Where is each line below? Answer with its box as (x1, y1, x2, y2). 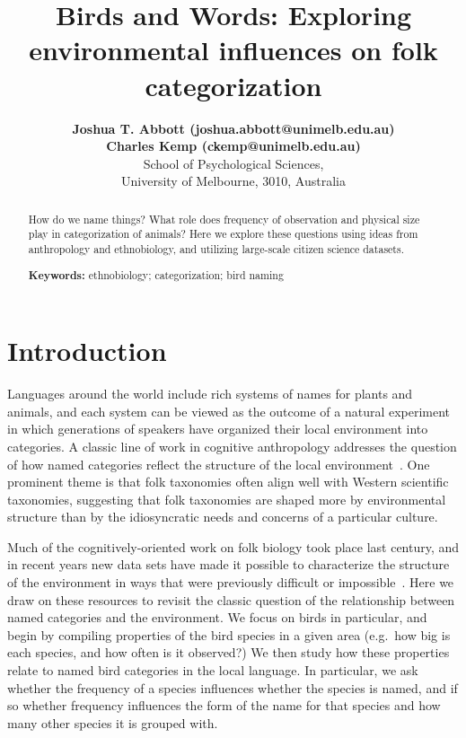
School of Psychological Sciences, (143, 154, 324, 172)
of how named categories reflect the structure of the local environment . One (7, 454, 430, 473)
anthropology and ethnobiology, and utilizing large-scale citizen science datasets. (28, 241, 404, 256)
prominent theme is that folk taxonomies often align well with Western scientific (7, 472, 449, 491)
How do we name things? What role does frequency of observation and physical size (28, 211, 420, 226)
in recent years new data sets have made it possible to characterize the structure (7, 555, 450, 574)
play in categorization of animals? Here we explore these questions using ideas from (28, 226, 418, 242)
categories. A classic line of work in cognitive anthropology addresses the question (7, 436, 457, 455)
